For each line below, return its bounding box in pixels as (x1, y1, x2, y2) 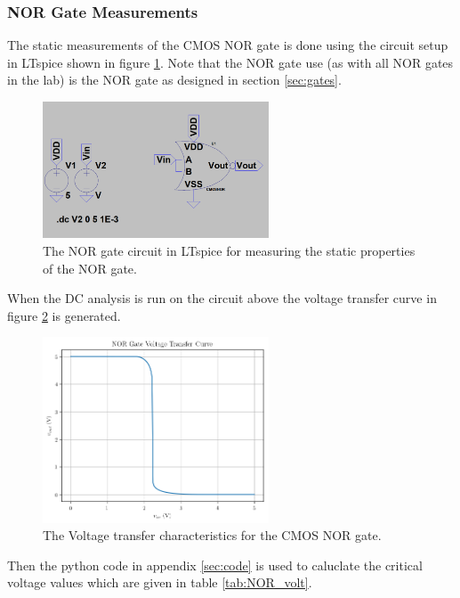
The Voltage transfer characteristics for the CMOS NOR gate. (43, 526, 382, 545)
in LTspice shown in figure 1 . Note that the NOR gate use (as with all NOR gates (7, 53, 454, 71)
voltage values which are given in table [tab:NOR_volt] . (7, 573, 312, 592)
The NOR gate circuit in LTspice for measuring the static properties (43, 242, 416, 260)
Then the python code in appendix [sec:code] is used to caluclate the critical (7, 555, 423, 574)
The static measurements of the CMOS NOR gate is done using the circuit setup (7, 36, 448, 54)
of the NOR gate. (43, 258, 137, 277)
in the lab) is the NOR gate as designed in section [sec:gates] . (7, 70, 342, 89)
